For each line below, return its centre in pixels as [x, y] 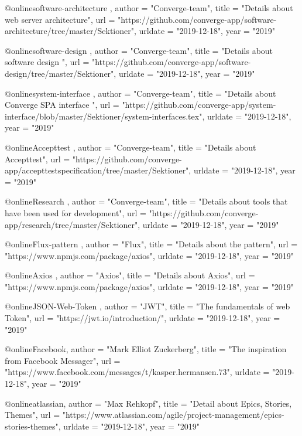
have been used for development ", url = [75, 212]
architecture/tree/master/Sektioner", [71, 31]
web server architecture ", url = [60, 19]
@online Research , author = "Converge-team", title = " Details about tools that [146, 201]
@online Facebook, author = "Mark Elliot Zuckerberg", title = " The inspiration [146, 349]
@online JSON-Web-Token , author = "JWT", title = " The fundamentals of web [147, 306]
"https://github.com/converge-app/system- [199, 105]
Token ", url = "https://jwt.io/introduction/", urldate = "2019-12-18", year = [143, 318]
